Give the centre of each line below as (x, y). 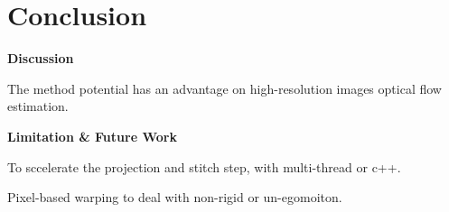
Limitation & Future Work (92, 136)
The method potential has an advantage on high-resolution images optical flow (224, 88)
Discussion (41, 58)
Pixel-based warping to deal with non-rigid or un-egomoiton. (175, 197)
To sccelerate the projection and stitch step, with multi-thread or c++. (204, 166)
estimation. (38, 106)
